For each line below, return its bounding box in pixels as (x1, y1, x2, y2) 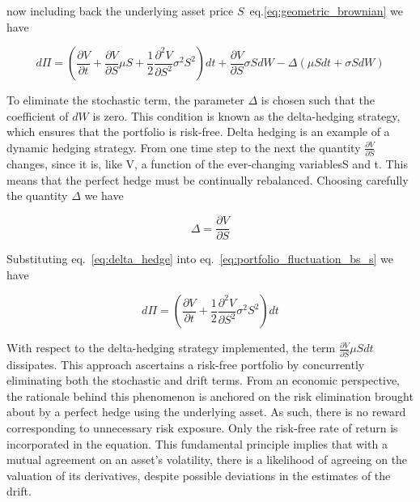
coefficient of (6, 107, 69, 124)
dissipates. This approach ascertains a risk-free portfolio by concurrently (6, 355, 365, 372)
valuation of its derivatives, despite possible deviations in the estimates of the (6, 466, 391, 483)
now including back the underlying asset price (6, 2, 234, 19)
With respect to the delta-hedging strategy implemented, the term (6, 339, 336, 356)
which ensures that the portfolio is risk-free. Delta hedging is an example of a (6, 123, 390, 140)
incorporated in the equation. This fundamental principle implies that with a (6, 435, 388, 452)
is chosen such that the (261, 91, 375, 108)
